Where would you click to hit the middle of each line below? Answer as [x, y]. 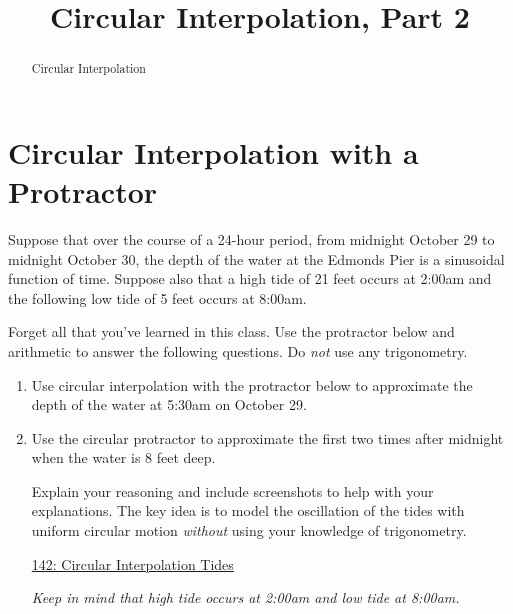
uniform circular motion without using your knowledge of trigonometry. [249, 530]
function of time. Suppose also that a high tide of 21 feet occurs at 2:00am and [250, 278]
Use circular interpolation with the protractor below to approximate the [252, 384]
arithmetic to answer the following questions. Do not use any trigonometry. [238, 350]
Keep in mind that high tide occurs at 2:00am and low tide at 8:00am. [245, 597]
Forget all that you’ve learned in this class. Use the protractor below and [231, 331]
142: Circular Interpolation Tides [132, 563]
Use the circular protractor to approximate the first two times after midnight [267, 437]
